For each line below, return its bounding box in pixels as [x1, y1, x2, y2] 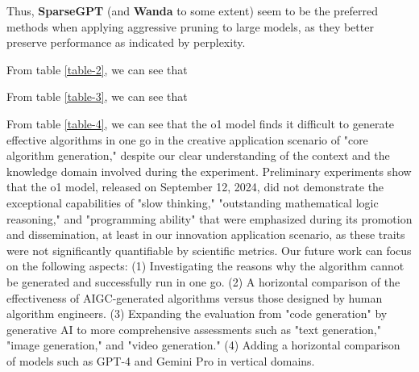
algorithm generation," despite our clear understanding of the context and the [6, 147, 390, 164]
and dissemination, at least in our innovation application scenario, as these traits [6, 226, 405, 243]
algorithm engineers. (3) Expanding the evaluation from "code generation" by [6, 305, 388, 322]
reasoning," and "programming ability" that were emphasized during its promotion [6, 210, 413, 227]
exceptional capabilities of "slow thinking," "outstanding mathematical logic [6, 194, 379, 211]
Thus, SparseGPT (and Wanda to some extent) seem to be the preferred [6, 2, 379, 19]
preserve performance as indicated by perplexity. [6, 34, 246, 51]
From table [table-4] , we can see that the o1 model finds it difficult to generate [6, 115, 395, 132]
